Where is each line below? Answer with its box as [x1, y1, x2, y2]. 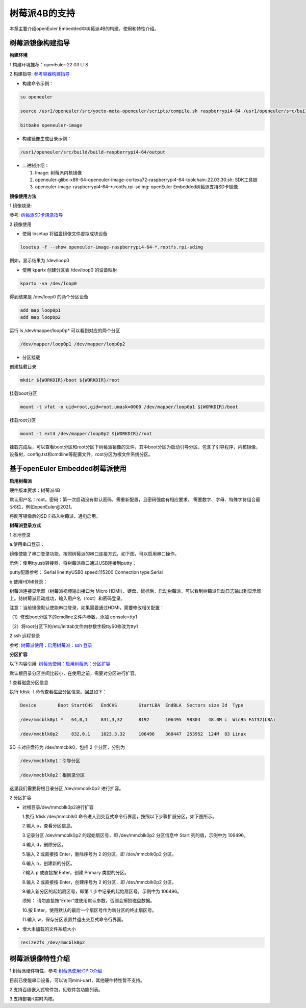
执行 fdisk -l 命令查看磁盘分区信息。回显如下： [9, 689, 107, 695]
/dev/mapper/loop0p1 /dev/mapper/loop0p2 [20, 341, 125, 347]
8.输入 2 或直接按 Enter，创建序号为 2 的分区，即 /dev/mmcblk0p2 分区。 [22, 879, 177, 885]
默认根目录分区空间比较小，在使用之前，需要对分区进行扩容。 [9, 670, 139, 676]
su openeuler [20, 94, 53, 99]
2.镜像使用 [9, 221, 32, 227]
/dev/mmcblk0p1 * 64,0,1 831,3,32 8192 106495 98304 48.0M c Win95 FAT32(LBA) [20, 717, 276, 723]
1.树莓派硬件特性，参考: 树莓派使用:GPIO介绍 [9, 968, 102, 974]
